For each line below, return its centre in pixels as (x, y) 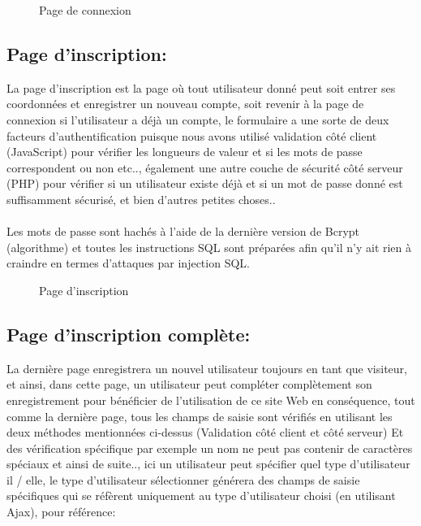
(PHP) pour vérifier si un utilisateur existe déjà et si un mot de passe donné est (205, 183)
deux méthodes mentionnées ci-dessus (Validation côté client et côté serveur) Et (205, 432)
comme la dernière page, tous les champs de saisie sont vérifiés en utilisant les (200, 416)
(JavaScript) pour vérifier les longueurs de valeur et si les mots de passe (185, 152)
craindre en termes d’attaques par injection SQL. (128, 263)
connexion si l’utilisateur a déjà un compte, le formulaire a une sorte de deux (198, 119)
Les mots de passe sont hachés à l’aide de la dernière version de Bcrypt (183, 231)
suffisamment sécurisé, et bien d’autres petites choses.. (141, 199)
